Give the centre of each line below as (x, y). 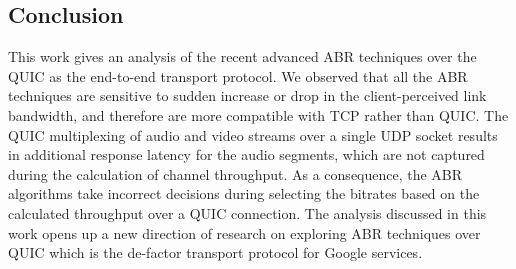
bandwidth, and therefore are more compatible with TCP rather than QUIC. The (258, 114)
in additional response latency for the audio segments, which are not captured (246, 154)
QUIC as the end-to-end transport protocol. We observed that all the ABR (238, 75)
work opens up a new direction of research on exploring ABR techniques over (244, 232)
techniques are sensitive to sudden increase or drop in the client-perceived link (247, 95)
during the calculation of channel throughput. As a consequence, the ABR (235, 173)
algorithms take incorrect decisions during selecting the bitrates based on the (244, 193)
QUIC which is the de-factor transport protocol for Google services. (215, 252)
